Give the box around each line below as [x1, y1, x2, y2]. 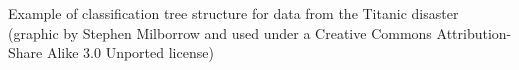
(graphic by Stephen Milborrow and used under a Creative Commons [8, 22, 432, 43]
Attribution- [436, 22, 512, 43]
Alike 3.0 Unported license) [46, 42, 214, 63]
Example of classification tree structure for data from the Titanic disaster [8, 3, 459, 23]
